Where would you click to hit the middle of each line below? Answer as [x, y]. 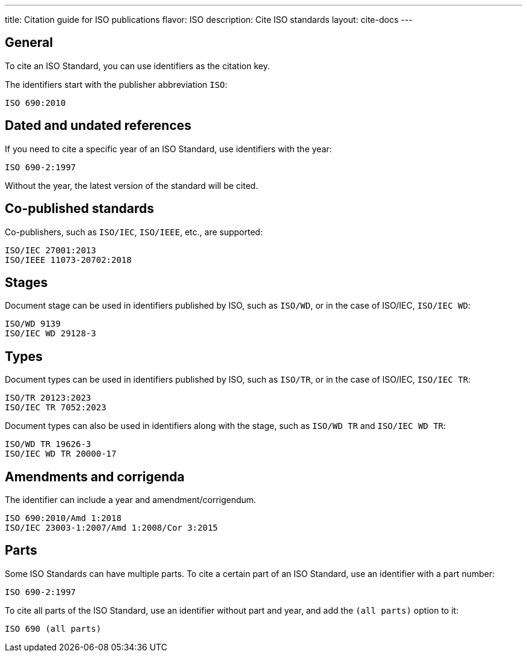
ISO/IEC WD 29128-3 [51, 334]
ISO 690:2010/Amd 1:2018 [63, 518]
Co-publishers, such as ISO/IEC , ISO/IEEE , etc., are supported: [134, 232]
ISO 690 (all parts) [53, 628]
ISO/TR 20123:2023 [48, 398]
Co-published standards [80, 209]
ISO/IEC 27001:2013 [51, 250]
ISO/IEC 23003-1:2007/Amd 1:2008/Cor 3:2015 [112, 528]
